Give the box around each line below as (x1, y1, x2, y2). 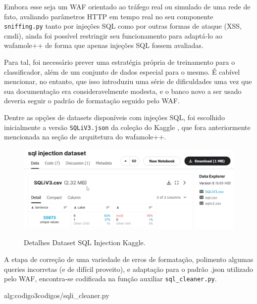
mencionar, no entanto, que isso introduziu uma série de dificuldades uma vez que (4, 76, 252, 87)
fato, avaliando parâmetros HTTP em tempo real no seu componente (4, 11, 213, 21)
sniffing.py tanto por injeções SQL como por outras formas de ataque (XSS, (4, 21, 242, 31)
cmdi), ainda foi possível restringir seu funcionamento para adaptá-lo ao (4, 30, 222, 41)
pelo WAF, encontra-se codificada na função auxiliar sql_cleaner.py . (4, 273, 217, 284)
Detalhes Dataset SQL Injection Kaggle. (24, 237, 146, 248)
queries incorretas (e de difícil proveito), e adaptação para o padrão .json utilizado (4, 263, 253, 274)
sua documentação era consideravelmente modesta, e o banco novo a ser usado (4, 86, 242, 96)
